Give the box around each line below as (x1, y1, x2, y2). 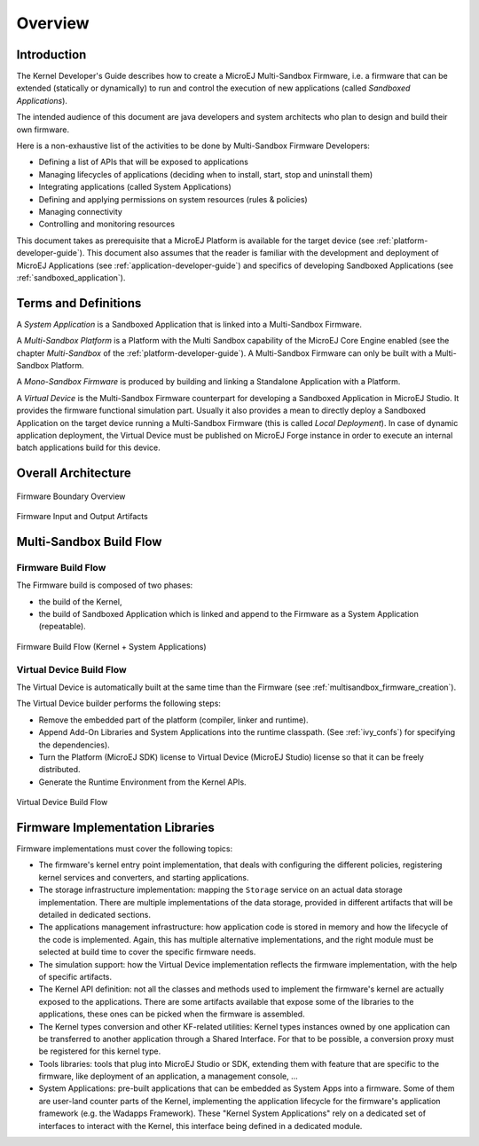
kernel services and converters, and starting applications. (38, 872, 249, 882)
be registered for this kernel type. (38, 1046, 161, 1056)
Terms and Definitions (16, 296, 142, 311)
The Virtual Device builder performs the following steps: (16, 698, 222, 709)
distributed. (38, 764, 81, 775)
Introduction (16, 47, 87, 62)
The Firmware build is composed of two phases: (16, 580, 193, 590)
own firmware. (16, 124, 70, 135)
